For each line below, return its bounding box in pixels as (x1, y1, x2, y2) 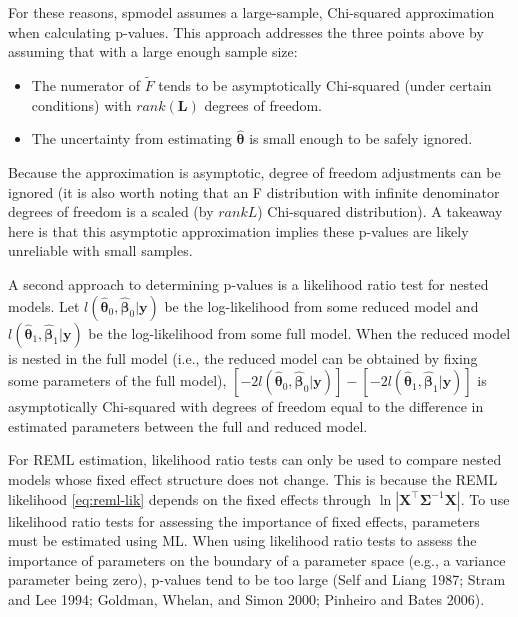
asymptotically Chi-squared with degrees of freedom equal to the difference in (8, 396, 484, 417)
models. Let (8, 295, 80, 316)
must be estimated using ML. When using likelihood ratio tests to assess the (8, 530, 477, 551)
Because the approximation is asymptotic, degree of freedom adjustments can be (8, 162, 501, 182)
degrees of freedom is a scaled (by (8, 201, 214, 222)
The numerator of (31, 75, 140, 95)
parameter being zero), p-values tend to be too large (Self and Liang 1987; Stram (8, 569, 506, 590)
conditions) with (31, 94, 132, 115)
